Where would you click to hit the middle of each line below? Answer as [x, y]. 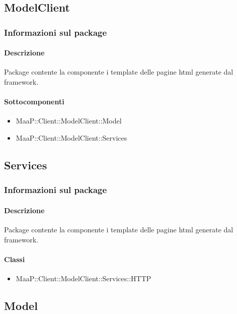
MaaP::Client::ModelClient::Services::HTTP [84, 278]
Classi [15, 259]
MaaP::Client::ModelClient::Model [69, 121]
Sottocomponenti [34, 102]
